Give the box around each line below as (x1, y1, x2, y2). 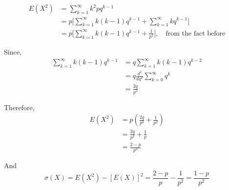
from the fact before (166, 30, 226, 37)
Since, (4, 47, 21, 57)
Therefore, (4, 102, 35, 112)
